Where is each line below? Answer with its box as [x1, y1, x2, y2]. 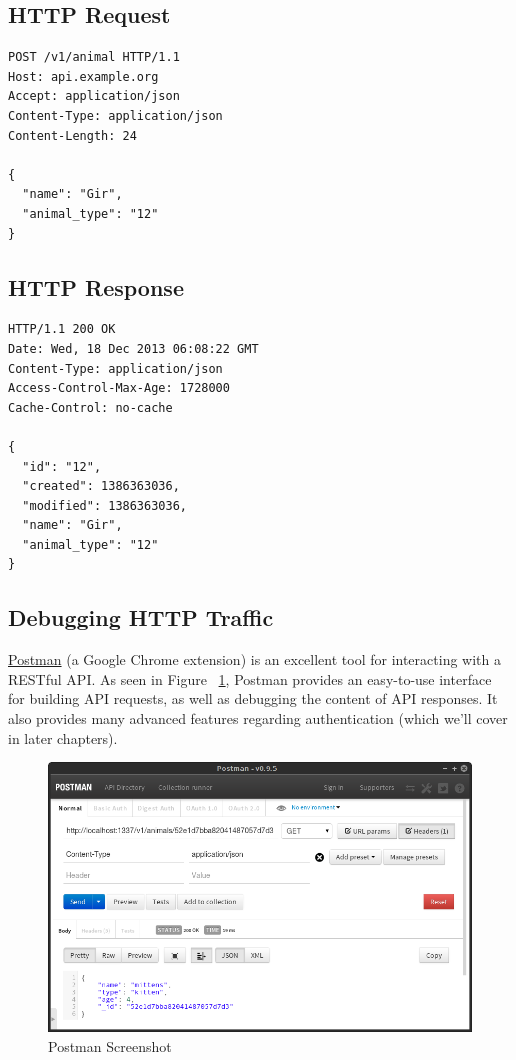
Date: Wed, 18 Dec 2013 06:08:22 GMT [8, 341, 259, 356]
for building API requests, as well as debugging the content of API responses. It [8, 688, 498, 709]
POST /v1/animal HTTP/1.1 [8, 50, 180, 65]
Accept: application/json [8, 89, 180, 104]
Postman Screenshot [48, 1035, 172, 1056]
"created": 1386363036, [22, 479, 180, 494]
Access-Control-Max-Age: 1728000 [8, 381, 230, 396]
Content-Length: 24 [8, 128, 137, 143]
